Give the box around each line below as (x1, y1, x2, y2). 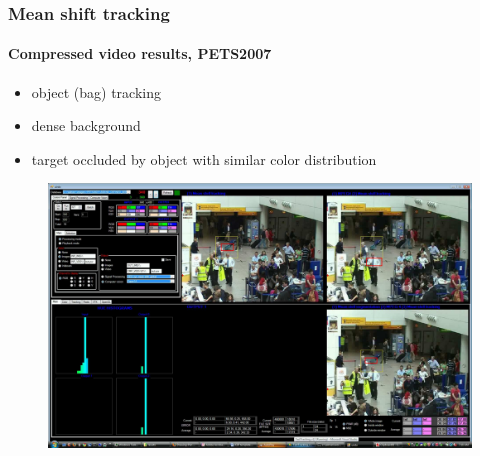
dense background (31, 115, 141, 136)
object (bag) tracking (31, 81, 161, 102)
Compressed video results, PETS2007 (8, 43, 272, 64)
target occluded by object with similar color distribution (31, 148, 377, 169)
